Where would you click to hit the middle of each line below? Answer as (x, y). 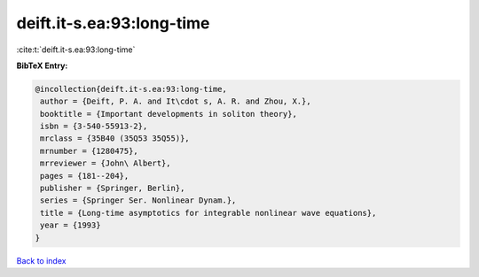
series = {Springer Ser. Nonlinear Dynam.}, (138, 200)
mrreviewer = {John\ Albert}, (106, 163)
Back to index (41, 260)
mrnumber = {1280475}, (90, 151)
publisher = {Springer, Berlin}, (113, 189)
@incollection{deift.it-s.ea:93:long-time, (131, 89)
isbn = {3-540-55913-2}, (94, 127)
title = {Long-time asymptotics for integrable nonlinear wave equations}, (208, 213)
